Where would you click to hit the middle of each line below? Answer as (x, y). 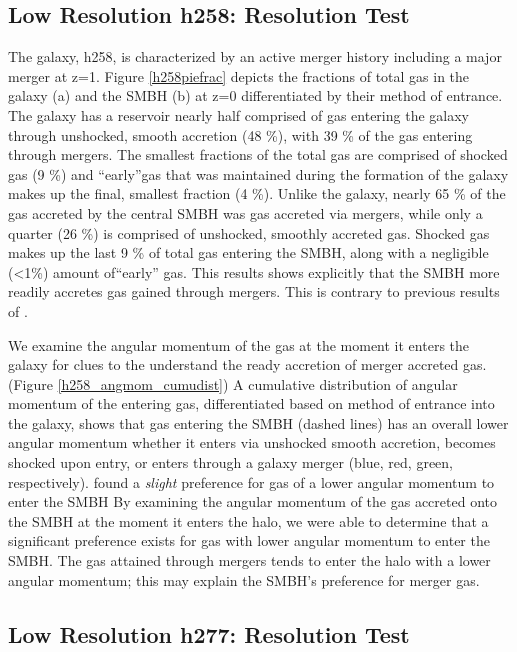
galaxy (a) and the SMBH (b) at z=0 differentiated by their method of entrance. (255, 95)
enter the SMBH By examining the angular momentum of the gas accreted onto (252, 501)
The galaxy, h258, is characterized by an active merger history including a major (255, 56)
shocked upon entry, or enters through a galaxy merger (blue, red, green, (230, 462)
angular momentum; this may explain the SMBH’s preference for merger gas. (244, 579)
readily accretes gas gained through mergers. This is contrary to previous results (254, 291)
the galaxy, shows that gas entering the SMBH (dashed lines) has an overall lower (258, 422)
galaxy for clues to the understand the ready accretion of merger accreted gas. (247, 364)
